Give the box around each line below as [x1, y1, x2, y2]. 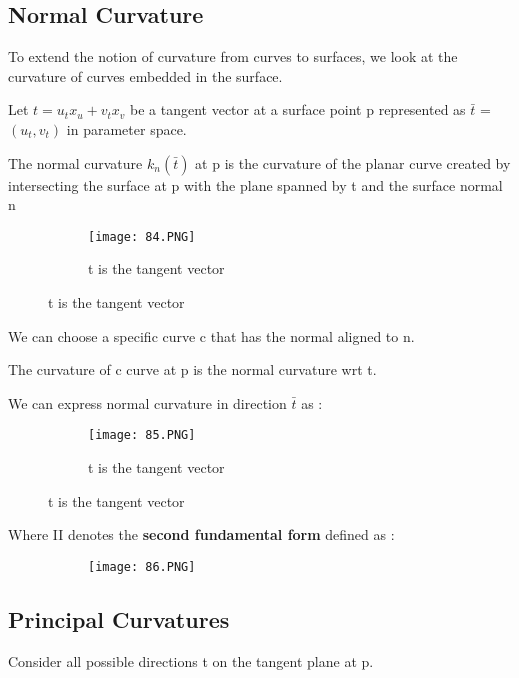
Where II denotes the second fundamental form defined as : [8, 524, 395, 545]
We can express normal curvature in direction [8, 392, 287, 413]
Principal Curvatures [8, 603, 230, 634]
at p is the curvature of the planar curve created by [195, 152, 511, 173]
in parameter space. [66, 118, 187, 139]
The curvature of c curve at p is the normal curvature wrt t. [8, 359, 377, 380]
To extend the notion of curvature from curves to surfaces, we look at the [8, 46, 458, 67]
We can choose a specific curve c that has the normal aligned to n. [8, 325, 415, 346]
